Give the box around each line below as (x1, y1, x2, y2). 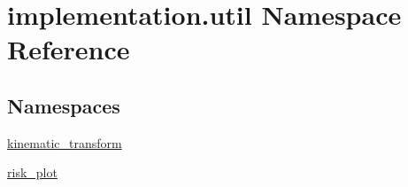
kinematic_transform (7, 133, 122, 152)
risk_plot (7, 163, 58, 182)
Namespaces (7, 91, 120, 119)
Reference (7, 31, 130, 67)
